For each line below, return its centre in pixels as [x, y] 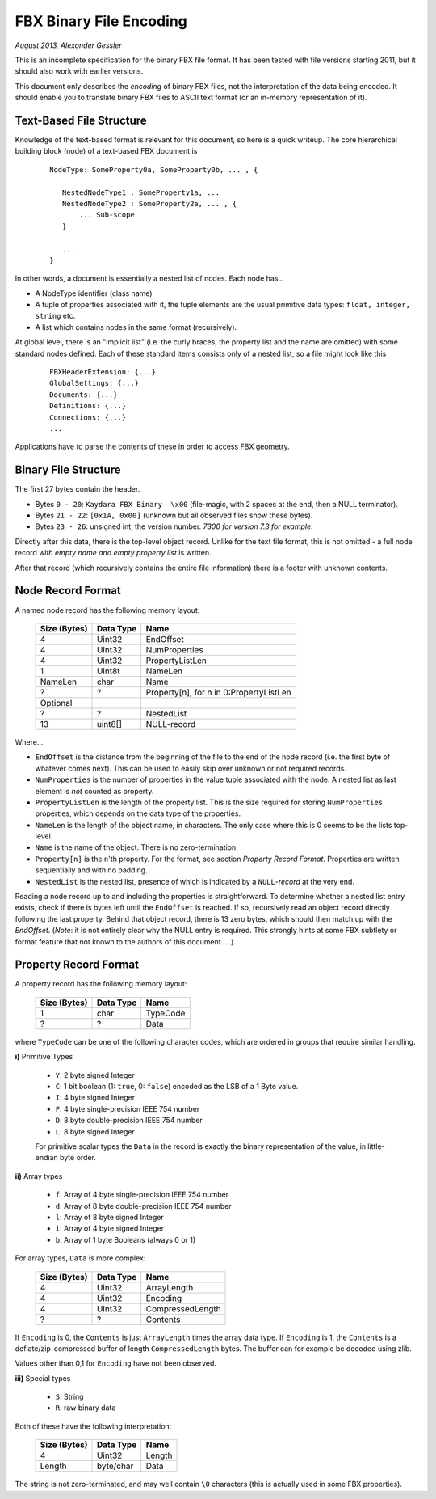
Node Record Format [68, 591]
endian [46, 1158]
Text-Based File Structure [81, 120]
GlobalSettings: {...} [94, 383]
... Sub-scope [107, 215]
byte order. [78, 1158]
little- [376, 1146]
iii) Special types [43, 1378]
